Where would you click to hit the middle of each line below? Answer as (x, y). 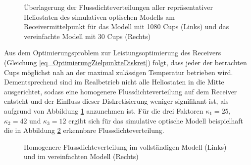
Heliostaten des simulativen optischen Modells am (99, 17)
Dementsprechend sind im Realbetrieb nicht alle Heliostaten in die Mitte (114, 82)
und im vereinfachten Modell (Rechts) (81, 156)
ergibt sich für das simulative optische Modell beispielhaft (156, 120)
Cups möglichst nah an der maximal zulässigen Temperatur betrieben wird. (119, 72)
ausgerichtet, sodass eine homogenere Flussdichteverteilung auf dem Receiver (121, 91)
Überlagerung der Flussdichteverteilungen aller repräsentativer (118, 7)
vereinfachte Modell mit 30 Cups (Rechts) (87, 36)
